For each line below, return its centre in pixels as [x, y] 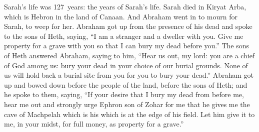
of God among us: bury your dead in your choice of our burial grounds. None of [126, 65]
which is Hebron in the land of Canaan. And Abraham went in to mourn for [121, 16]
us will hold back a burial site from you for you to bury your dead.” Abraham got [129, 75]
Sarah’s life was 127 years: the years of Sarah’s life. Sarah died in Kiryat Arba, [125, 6]
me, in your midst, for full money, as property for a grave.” [94, 124]
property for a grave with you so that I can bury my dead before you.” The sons [127, 46]
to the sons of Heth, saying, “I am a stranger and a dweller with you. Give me [124, 36]
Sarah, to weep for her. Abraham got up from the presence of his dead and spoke [128, 26]
